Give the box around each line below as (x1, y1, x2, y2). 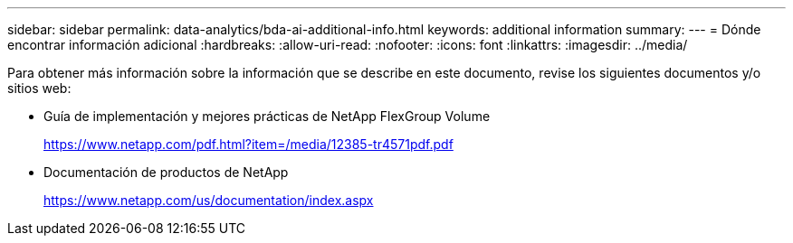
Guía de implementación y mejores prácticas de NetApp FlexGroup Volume (43, 108, 491, 124)
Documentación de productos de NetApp (43, 164, 289, 180)
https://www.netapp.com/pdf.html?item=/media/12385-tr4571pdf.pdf (43, 136, 454, 152)
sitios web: (7, 80, 72, 96)
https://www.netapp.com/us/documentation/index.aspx (43, 192, 374, 208)
